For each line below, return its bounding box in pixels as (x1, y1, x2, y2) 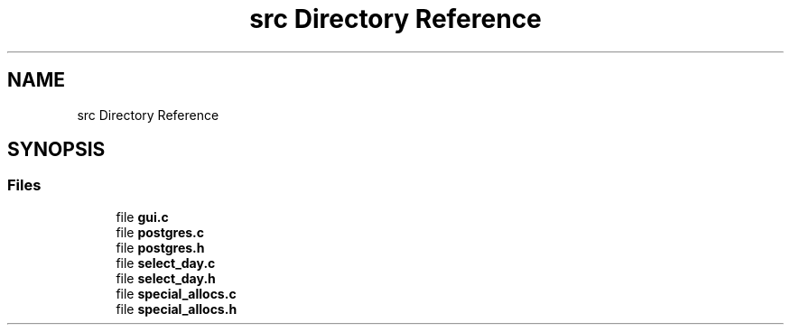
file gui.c (116, 208, 169, 225)
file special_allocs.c (116, 285, 237, 301)
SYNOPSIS (7, 138, 106, 161)
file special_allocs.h (116, 300, 237, 317)
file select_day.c (116, 254, 216, 271)
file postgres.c (116, 224, 204, 240)
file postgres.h (116, 239, 205, 255)
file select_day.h (116, 270, 216, 286)
